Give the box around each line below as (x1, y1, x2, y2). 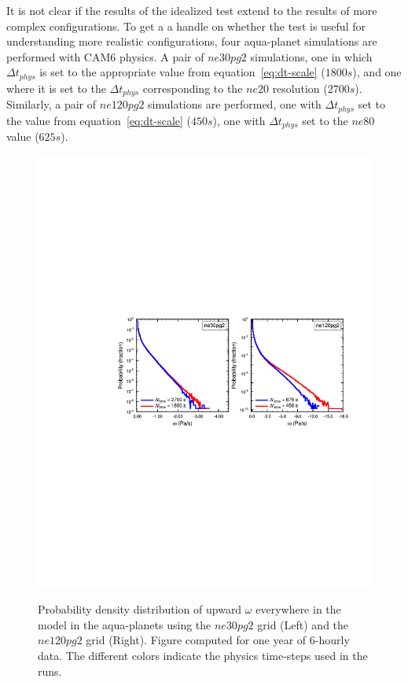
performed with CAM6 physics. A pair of (6, 48, 204, 65)
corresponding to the (142, 79, 243, 96)
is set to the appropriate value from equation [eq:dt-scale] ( (39, 64, 325, 80)
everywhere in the (255, 601, 341, 617)
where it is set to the (6, 79, 106, 96)
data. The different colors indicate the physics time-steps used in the (38, 647, 368, 664)
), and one (352, 64, 402, 80)
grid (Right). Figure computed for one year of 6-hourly (86, 632, 350, 648)
